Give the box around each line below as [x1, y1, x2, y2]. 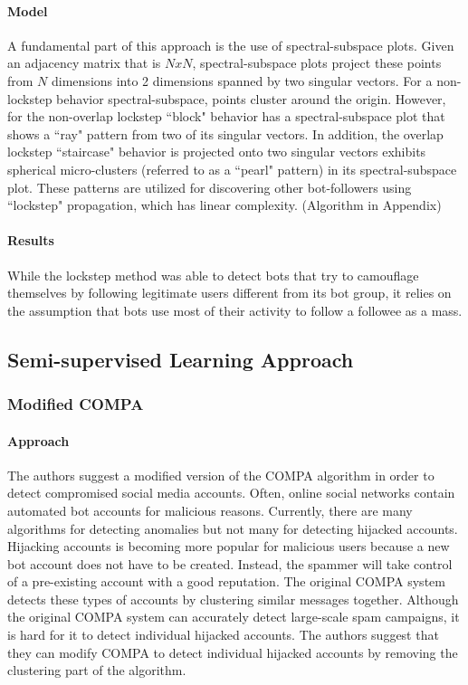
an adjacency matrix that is [7, 53, 161, 72]
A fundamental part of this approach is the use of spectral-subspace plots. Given [7, 35, 454, 54]
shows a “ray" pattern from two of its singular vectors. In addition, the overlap [7, 124, 444, 143]
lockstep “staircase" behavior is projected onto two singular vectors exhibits [7, 142, 426, 161]
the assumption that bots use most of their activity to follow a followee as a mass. [7, 300, 463, 319]
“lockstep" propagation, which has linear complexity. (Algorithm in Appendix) [7, 195, 442, 214]
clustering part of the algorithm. [7, 661, 186, 680]
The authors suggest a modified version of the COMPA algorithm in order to [7, 465, 435, 484]
